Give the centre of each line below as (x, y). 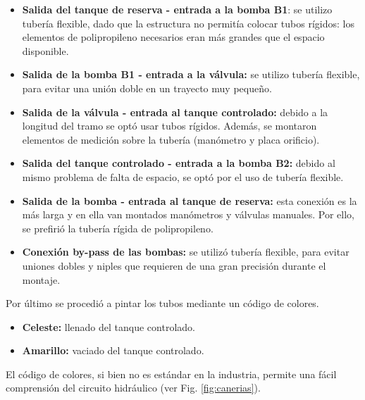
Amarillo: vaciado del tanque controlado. (113, 350)
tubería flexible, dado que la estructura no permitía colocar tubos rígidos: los (188, 23)
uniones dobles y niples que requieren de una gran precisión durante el (174, 265)
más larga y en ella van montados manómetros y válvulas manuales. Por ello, (188, 214)
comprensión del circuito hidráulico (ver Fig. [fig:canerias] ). (133, 388)
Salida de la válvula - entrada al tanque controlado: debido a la (175, 112)
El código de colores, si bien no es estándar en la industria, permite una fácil (171, 374)
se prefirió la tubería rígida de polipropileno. (118, 228)
